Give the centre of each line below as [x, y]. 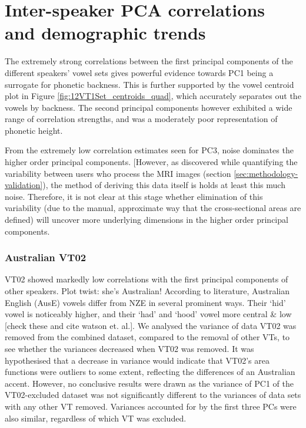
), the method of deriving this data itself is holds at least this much [164, 185]
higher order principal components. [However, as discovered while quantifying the [151, 162]
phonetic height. [34, 130]
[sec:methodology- [266, 173]
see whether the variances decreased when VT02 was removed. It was [129, 348]
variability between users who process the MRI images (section [118, 173]
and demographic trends [105, 33]
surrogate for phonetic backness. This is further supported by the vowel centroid [149, 84]
